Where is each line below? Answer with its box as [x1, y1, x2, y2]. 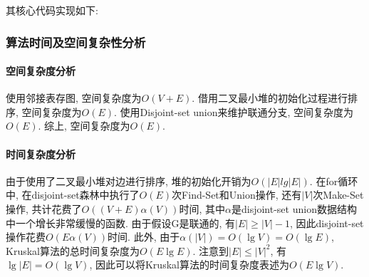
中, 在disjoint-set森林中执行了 [6, 187, 140, 202]
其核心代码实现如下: [6, 3, 98, 17]
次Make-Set [313, 187, 364, 202]
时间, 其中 [179, 202, 225, 216]
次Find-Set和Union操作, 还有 [172, 187, 302, 202]
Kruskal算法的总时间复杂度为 [6, 243, 140, 258]
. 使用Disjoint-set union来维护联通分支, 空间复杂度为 [114, 104, 354, 119]
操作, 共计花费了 [6, 202, 82, 216]
